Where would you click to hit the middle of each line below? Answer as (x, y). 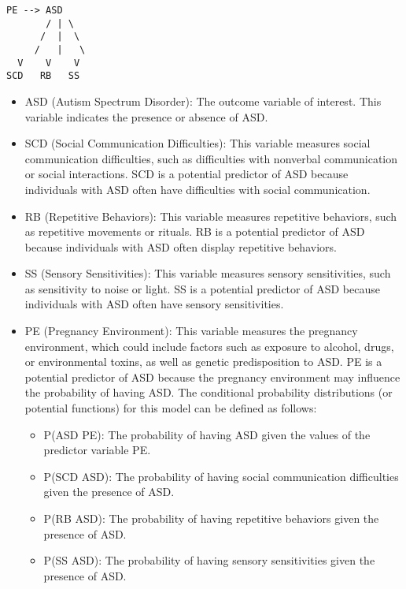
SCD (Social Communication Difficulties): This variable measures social (197, 143)
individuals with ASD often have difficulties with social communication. (197, 189)
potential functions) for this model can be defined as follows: (171, 408)
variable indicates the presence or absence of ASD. (146, 116)
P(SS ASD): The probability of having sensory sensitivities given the (209, 560)
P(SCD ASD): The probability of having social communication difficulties (221, 476)
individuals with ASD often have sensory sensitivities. (154, 304)
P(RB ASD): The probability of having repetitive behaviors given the (211, 518)
